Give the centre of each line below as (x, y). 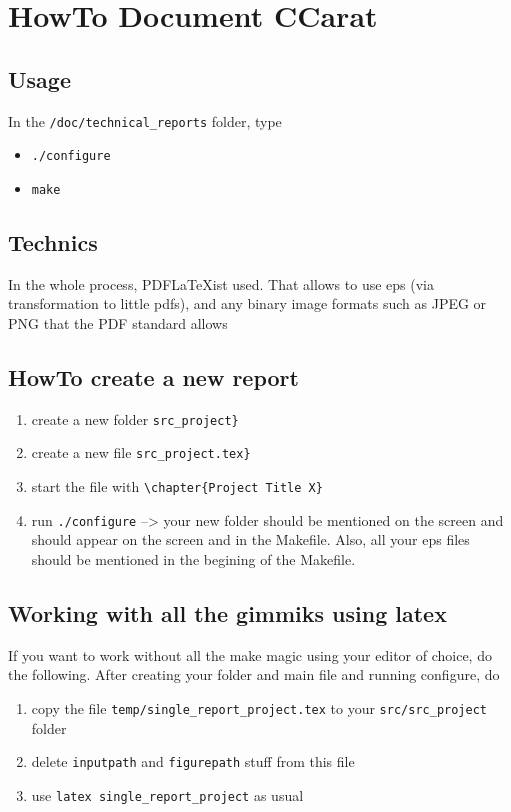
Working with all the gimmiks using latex (227, 612)
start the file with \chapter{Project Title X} (177, 486)
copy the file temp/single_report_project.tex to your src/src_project (259, 707)
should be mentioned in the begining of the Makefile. (193, 558)
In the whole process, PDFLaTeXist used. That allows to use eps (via (221, 283)
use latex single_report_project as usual (167, 794)
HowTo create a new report (153, 376)
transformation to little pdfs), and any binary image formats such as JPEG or (247, 303)
